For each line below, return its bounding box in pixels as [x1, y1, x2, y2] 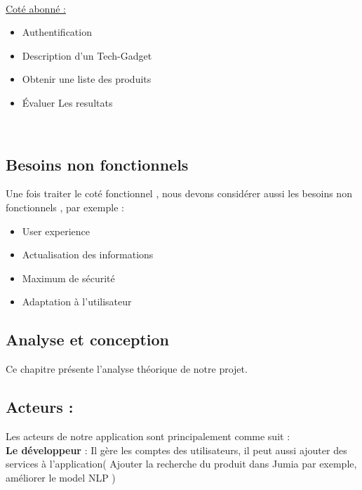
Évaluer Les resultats [22, 95, 113, 110]
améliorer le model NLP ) [6, 470, 116, 484]
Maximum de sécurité [22, 270, 115, 285]
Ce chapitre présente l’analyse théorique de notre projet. [6, 362, 248, 376]
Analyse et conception [6, 329, 170, 350]
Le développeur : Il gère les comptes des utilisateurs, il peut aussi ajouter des [6, 442, 347, 457]
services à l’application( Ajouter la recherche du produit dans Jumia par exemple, [6, 456, 357, 471]
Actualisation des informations [22, 247, 154, 262]
